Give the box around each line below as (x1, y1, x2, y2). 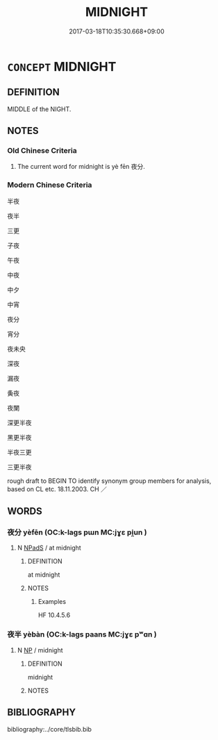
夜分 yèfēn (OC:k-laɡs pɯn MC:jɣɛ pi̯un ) (7, 527, 147, 537)
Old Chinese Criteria (7, 146, 78, 156)
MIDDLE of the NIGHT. (7, 105, 72, 113)
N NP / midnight (17, 646, 64, 654)
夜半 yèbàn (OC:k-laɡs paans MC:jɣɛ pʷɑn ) (7, 630, 158, 639)
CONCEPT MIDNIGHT (7, 58, 117, 74)
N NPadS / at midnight (17, 543, 81, 552)
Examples (37, 598, 67, 606)
